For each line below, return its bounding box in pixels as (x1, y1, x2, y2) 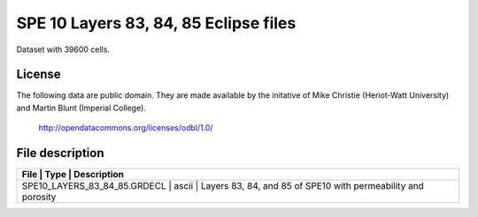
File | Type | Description (21, 168, 124, 181)
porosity (21, 191, 57, 203)
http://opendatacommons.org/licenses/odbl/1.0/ (38, 123, 213, 133)
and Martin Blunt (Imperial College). (16, 102, 146, 113)
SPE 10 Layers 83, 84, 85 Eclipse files (16, 13, 297, 33)
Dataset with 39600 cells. (16, 44, 111, 55)
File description (16, 146, 104, 161)
